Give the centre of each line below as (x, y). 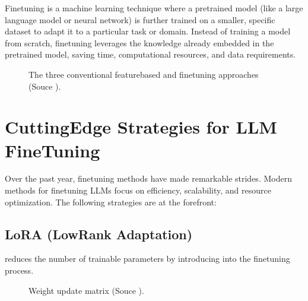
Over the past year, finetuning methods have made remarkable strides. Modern (148, 178)
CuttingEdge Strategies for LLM (141, 127)
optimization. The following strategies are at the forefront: (111, 202)
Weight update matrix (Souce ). (86, 290)
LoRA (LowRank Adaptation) (99, 234)
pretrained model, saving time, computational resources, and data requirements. (150, 54)
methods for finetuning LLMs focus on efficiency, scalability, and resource (138, 190)
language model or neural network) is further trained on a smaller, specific (140, 19)
